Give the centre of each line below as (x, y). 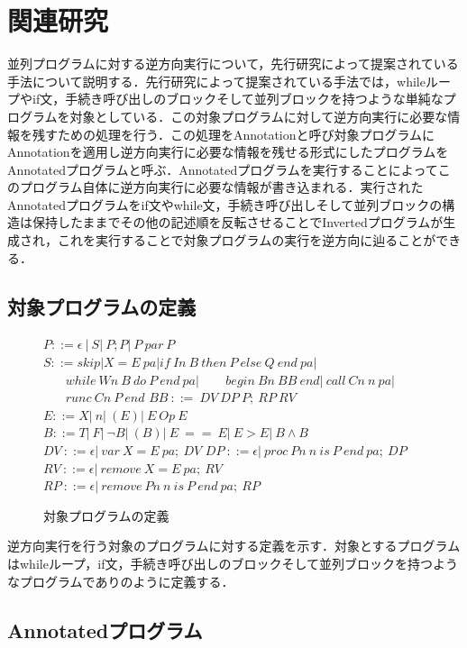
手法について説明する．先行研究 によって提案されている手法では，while (216, 81)
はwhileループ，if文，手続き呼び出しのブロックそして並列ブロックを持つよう (233, 563)
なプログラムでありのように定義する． (121, 581)
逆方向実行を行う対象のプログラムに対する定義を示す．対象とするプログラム (234, 546)
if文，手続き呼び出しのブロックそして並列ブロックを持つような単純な (238, 99)
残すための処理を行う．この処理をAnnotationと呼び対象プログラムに (233, 134)
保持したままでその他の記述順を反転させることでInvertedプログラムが (238, 222)
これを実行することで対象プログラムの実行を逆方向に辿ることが (247, 240)
